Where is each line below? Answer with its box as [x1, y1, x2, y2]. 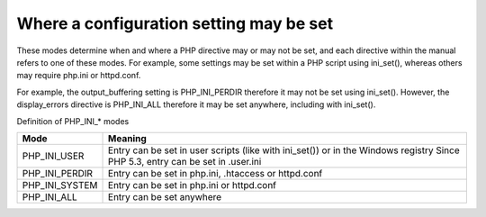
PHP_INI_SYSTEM [22, 178, 98, 191]
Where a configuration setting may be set [16, 14, 333, 33]
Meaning [108, 131, 148, 144]
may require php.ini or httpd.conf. [16, 70, 141, 81]
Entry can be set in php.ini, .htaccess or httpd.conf [108, 167, 323, 179]
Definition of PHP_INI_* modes [16, 115, 130, 126]
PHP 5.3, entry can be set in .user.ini [108, 155, 262, 167]
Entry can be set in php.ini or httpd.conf [108, 178, 277, 191]
